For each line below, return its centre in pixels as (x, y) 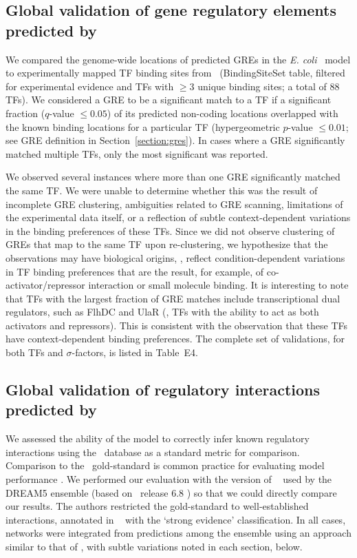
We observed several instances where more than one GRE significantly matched (173, 177)
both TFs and (34, 352)
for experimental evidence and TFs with (90, 86)
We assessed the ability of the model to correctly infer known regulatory (158, 438)
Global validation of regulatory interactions (163, 390)
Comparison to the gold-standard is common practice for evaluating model (165, 465)
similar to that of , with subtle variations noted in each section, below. (154, 546)
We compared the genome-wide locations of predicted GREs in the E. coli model (178, 59)
